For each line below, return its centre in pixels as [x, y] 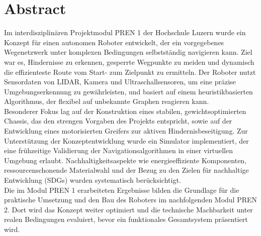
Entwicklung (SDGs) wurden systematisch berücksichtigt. [93, 180]
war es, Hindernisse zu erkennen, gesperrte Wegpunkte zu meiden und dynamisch [129, 62]
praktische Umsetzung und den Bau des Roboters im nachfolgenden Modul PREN [131, 200]
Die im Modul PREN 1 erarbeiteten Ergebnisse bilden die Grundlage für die [122, 190]
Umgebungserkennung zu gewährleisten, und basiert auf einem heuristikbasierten [128, 91]
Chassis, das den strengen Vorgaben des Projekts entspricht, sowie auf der [118, 121]
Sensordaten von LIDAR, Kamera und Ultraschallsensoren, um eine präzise [120, 82]
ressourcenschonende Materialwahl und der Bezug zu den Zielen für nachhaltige [126, 170]
